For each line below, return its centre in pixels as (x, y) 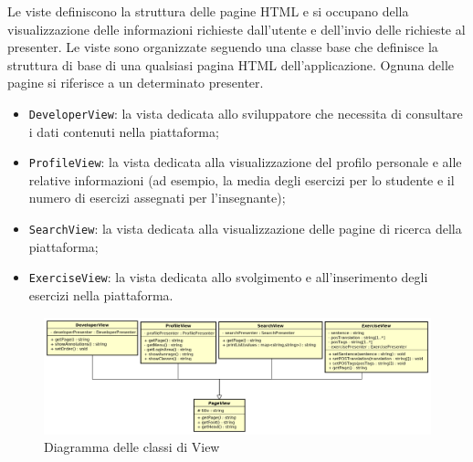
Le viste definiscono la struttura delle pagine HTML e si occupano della (208, 11)
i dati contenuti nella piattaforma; (124, 131)
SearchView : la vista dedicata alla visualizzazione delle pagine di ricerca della (245, 229)
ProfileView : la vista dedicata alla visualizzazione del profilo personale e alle (245, 162)
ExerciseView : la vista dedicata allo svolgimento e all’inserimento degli (228, 277)
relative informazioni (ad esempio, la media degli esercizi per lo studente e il (242, 179)
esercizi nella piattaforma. (101, 294)
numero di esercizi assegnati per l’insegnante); (157, 198)
